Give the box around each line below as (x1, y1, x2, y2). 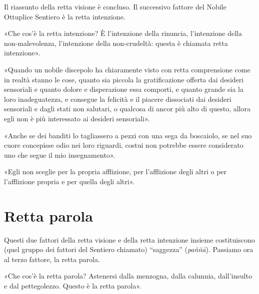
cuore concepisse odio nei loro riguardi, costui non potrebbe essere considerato (4, 140, 243, 150)
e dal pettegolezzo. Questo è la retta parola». (4, 281, 141, 291)
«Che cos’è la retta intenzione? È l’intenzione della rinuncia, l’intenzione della (4, 28, 242, 38)
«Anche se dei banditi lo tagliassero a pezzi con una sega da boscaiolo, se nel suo (4, 130, 252, 140)
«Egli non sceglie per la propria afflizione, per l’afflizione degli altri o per (4, 166, 227, 177)
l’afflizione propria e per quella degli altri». (4, 176, 135, 186)
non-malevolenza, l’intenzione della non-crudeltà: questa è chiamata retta (4, 37, 228, 48)
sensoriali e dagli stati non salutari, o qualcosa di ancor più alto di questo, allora (4, 103, 250, 114)
